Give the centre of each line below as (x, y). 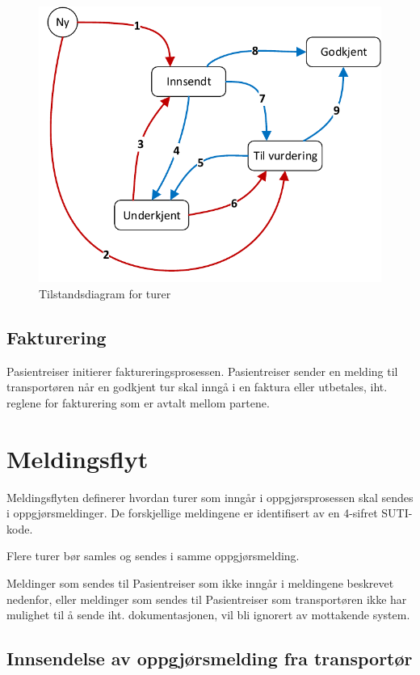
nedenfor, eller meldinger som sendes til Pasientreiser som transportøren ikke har (207, 599)
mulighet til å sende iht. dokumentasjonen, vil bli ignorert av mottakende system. (208, 615)
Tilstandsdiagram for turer (105, 293)
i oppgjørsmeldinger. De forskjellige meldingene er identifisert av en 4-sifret (192, 513)
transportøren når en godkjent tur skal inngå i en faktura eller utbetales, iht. (197, 387)
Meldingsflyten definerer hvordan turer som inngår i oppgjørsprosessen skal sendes (210, 497)
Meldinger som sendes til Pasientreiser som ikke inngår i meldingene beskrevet (200, 582)
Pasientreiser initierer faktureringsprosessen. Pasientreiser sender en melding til (202, 371)
